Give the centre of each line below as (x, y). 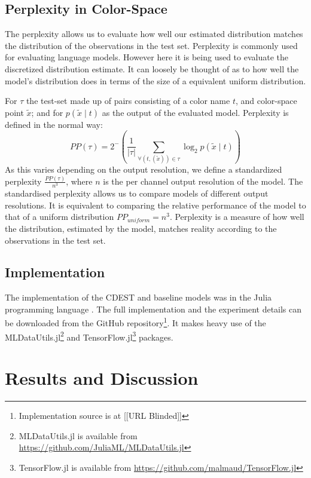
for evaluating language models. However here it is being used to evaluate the (147, 57)
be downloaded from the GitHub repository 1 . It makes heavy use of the (135, 322)
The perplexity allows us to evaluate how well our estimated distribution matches (154, 34)
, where (79, 181)
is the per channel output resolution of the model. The (203, 181)
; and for (47, 112)
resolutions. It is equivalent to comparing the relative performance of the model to (155, 205)
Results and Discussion (102, 378)
